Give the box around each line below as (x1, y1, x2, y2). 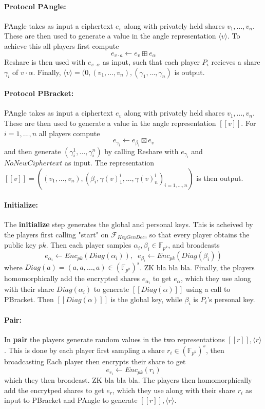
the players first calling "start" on (4, 229, 109, 239)
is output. (174, 66, 205, 77)
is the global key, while (110, 293, 182, 304)
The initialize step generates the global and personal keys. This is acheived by (4, 219, 253, 230)
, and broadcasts (168, 239, 220, 250)
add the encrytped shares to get (4, 384, 104, 395)
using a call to (185, 284, 231, 294)
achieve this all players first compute (4, 40, 119, 51)
